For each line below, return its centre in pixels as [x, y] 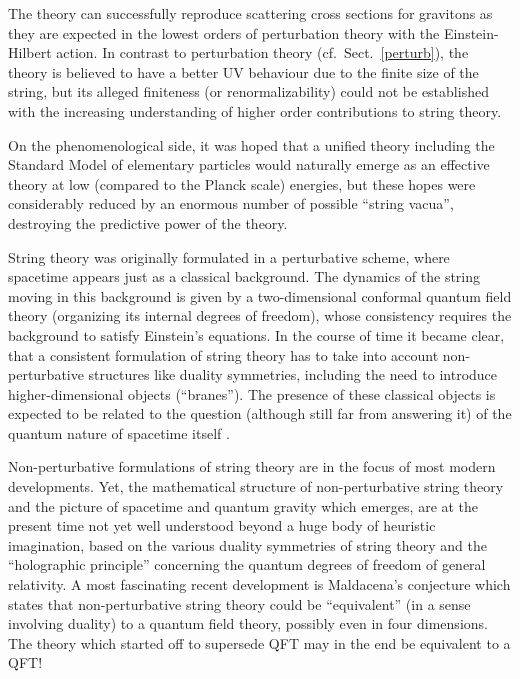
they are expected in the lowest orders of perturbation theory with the [224, 32]
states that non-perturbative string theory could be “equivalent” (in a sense [239, 603]
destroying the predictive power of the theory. [148, 222]
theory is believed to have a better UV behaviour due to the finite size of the [243, 71]
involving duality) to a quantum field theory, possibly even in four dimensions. [248, 623]
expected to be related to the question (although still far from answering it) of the [260, 413]
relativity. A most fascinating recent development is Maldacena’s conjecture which [259, 584]
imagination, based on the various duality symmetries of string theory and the [247, 544]
